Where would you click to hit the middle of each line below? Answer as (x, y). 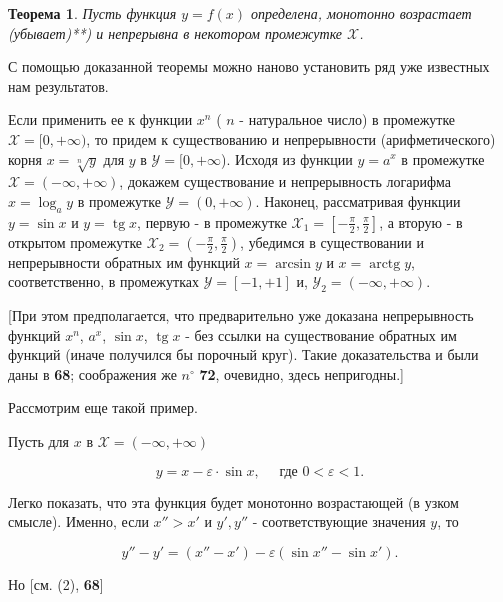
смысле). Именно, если (78, 521)
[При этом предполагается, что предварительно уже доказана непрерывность (241, 315)
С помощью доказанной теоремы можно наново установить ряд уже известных (249, 66)
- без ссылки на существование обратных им (321, 334)
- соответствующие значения (339, 521)
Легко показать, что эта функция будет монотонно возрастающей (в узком (233, 501)
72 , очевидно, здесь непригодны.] (301, 373)
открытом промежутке (75, 241)
